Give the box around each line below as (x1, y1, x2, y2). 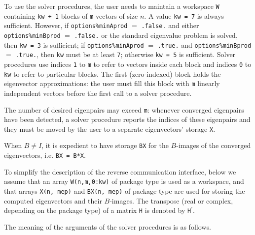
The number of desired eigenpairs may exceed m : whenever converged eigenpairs (4, 104, 244, 115)
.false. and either (141, 20, 199, 30)
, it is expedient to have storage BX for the (41, 140, 169, 150)
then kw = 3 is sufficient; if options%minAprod (4, 39, 144, 50)
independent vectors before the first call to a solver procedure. (4, 88, 192, 98)
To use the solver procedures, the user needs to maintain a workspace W (4, 1, 219, 11)
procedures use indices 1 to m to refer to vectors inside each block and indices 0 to (4, 59, 252, 69)
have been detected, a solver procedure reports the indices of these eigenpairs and (4, 114, 251, 124)
